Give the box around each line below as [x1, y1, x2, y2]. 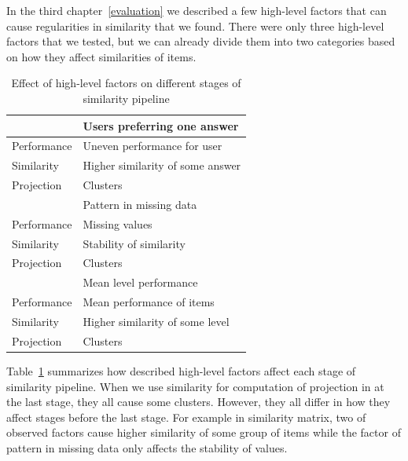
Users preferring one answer [83, 117, 239, 134]
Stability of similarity [83, 235, 186, 251]
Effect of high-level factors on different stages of [11, 75, 241, 91]
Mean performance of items [83, 294, 215, 310]
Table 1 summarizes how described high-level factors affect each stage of [6, 362, 356, 379]
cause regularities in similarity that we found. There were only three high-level [6, 17, 384, 34]
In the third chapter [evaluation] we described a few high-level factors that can [6, 2, 387, 18]
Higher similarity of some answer [83, 157, 241, 174]
